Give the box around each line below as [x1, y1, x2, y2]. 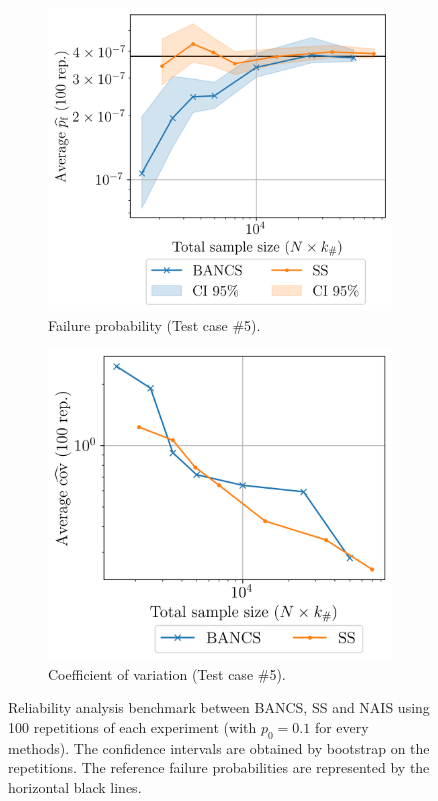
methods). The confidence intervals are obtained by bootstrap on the [8, 737, 430, 758]
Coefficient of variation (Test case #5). [48, 663, 286, 684]
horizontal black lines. [8, 777, 142, 798]
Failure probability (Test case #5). [48, 314, 261, 335]
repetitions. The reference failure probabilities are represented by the [8, 757, 430, 778]
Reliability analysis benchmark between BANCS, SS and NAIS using [8, 697, 430, 718]
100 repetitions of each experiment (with [8, 717, 257, 738]
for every [314, 717, 369, 738]
